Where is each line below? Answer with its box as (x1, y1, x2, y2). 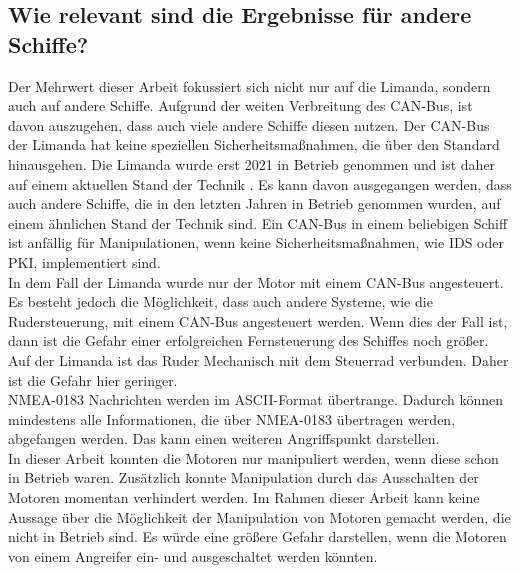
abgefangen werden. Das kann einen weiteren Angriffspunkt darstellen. (8, 428, 440, 449)
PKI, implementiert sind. (8, 251, 161, 272)
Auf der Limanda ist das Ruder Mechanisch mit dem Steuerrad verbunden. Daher (8, 349, 509, 370)
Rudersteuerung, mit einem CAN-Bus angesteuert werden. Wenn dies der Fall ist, (8, 310, 508, 331)
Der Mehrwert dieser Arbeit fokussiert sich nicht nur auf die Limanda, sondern (8, 75, 491, 96)
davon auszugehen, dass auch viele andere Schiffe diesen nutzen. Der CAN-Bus (8, 114, 490, 135)
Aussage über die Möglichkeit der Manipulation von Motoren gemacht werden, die (8, 506, 511, 527)
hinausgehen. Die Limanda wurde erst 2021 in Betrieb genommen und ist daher (8, 153, 496, 174)
